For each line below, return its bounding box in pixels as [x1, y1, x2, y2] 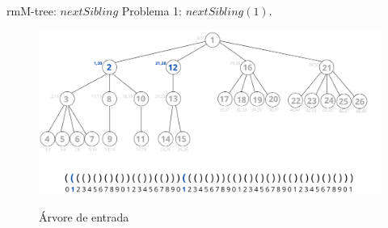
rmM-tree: [6, 2, 57, 19]
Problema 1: [121, 2, 182, 19]
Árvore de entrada [39, 208, 129, 225]
